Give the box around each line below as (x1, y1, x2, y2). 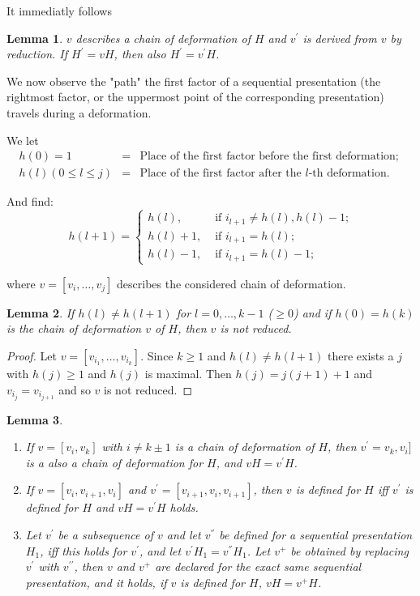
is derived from (302, 29, 377, 46)
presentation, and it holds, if (25, 573, 167, 590)
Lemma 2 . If (6, 304, 75, 321)
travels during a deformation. (6, 104, 152, 121)
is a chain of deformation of (174, 438, 315, 455)
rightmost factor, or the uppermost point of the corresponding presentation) (6, 88, 384, 105)
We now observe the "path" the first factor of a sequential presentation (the (6, 72, 381, 89)
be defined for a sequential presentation (219, 526, 413, 543)
